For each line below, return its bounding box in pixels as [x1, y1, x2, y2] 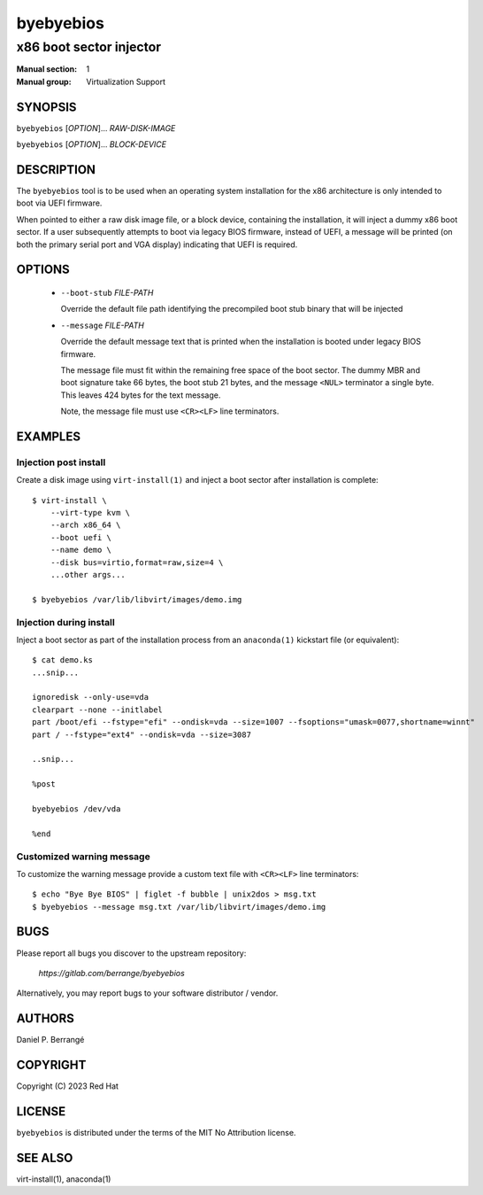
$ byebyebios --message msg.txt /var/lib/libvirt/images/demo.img [32, 902, 326, 912]
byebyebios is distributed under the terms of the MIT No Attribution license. [16, 1128, 296, 1138]
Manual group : [16, 76, 72, 87]
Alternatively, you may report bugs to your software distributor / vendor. [16, 988, 279, 998]
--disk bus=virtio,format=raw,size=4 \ [50, 557, 224, 567]
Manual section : [16, 64, 78, 74]
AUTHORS [16, 1011, 75, 1027]
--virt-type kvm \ [50, 508, 131, 518]
